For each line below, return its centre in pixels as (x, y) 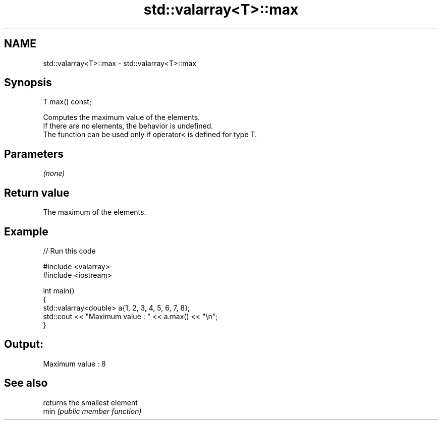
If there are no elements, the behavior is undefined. (128, 126)
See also (26, 383)
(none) (54, 173)
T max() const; (67, 102)
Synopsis (28, 83)
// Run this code (69, 251)
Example (26, 231)
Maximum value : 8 (74, 364)
